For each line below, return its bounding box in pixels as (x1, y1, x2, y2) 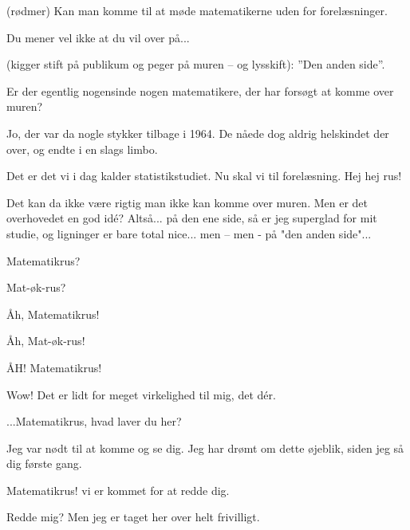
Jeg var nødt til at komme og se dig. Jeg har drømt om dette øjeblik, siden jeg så (6, 439, 404, 456)
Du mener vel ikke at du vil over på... (6, 29, 190, 45)
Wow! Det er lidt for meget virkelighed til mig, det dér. (6, 386, 276, 402)
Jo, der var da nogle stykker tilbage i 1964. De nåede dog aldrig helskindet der (6, 124, 389, 141)
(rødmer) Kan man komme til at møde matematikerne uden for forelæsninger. (6, 2, 388, 18)
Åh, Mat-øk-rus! (6, 332, 85, 349)
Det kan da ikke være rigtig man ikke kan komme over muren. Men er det (6, 194, 369, 210)
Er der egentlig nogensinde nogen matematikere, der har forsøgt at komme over (6, 82, 394, 99)
